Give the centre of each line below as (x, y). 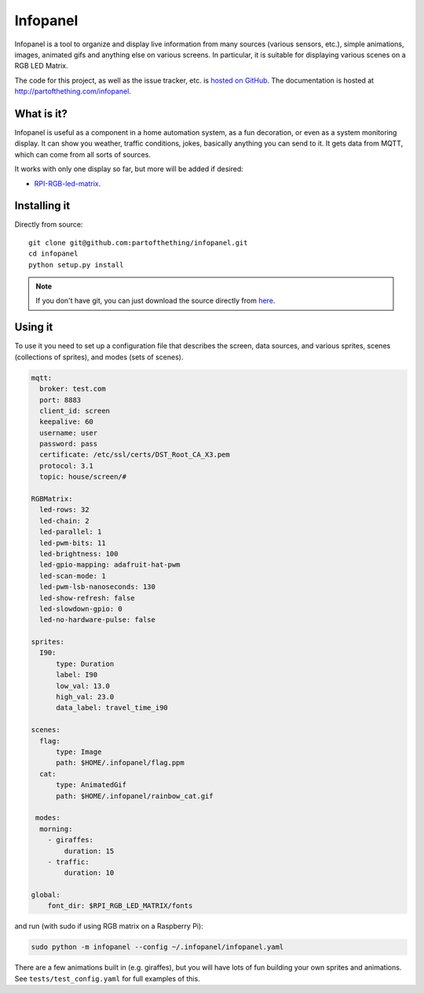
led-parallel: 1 (71, 532)
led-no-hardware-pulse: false (98, 620)
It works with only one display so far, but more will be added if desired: (129, 169)
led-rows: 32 (64, 510)
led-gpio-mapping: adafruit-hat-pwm (110, 565)
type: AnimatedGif (91, 785)
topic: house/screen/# (83, 477)
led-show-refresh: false (87, 598)
